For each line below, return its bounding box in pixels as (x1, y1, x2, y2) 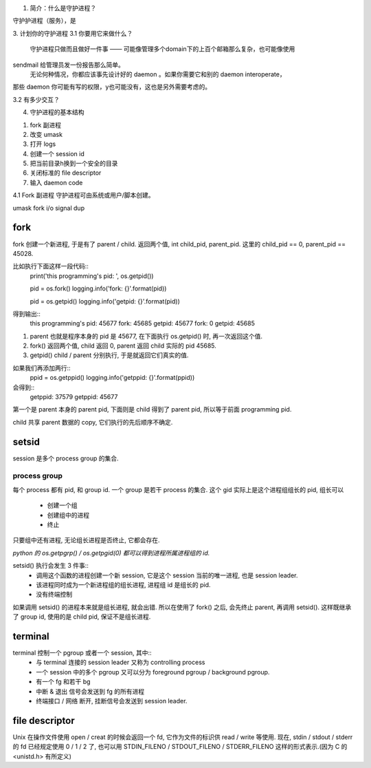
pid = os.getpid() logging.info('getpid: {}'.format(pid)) (30, 297, 180, 306)
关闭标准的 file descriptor (30, 169, 102, 177)
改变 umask (30, 130, 63, 138)
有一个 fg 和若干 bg (36, 678, 91, 686)
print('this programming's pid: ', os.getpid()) (30, 272, 154, 280)
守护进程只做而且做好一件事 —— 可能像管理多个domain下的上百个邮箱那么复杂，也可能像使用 (30, 45, 295, 53)
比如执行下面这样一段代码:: (12, 262, 89, 270)
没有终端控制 (36, 590, 72, 599)
